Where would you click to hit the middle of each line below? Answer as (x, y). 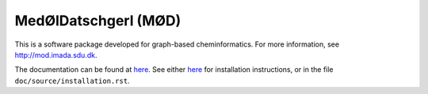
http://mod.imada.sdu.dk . (56, 55)
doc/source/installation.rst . (72, 81)
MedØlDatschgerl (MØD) (98, 21)
